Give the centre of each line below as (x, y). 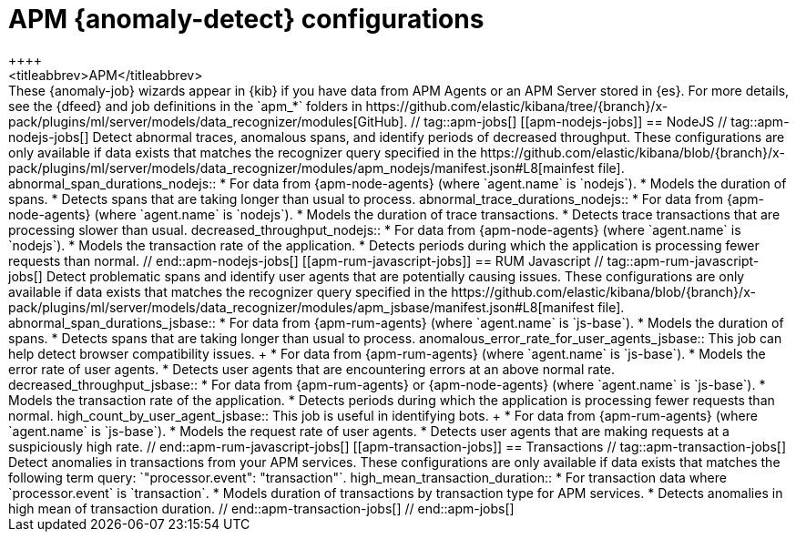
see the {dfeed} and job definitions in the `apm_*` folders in (185, 106)
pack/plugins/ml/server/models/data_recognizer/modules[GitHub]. (208, 121)
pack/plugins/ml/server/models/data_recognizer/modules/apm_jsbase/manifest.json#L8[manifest (301, 307)
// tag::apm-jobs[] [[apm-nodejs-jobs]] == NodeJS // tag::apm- (600, 121)
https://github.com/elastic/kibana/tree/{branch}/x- (517, 106)
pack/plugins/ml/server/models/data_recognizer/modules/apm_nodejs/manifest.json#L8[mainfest (301, 168)
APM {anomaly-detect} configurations (246, 19)
